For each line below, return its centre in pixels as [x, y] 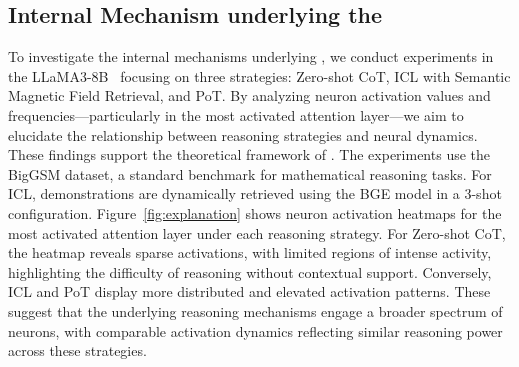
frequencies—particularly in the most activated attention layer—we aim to [236, 114]
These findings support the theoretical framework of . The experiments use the [249, 154]
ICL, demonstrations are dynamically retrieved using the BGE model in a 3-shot [255, 193]
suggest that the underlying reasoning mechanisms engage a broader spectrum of [255, 310]
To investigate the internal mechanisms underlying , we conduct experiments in [251, 56]
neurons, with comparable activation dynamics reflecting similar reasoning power [255, 330]
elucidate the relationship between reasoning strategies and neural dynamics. [243, 134]
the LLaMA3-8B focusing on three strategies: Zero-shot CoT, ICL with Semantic [259, 75]
